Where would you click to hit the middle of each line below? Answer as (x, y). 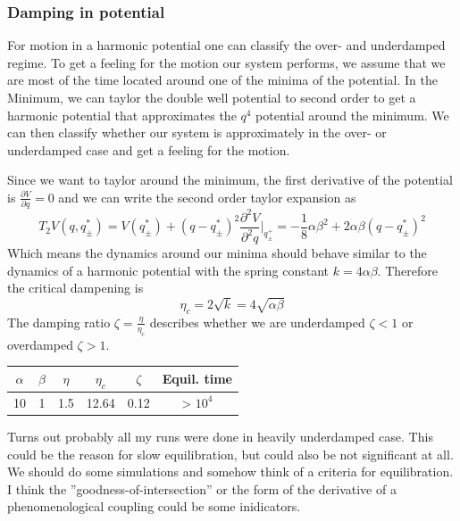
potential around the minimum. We (352, 115)
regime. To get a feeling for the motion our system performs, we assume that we (226, 62)
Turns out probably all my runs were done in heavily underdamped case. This (220, 436)
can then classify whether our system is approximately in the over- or (197, 132)
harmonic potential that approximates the (122, 115)
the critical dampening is (75, 288)
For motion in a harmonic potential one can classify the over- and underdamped (226, 45)
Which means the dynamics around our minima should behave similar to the (217, 253)
